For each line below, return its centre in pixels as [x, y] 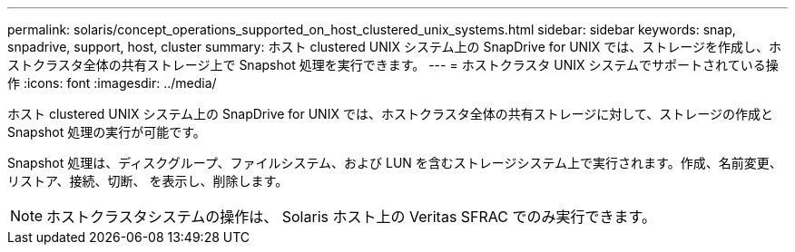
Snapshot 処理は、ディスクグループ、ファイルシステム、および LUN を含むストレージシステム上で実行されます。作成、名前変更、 [395, 163]
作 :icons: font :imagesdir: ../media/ [112, 83]
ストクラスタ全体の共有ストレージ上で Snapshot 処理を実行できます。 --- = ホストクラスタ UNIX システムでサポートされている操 [393, 65]
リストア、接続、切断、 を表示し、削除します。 [148, 181]
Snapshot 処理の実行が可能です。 [107, 132]
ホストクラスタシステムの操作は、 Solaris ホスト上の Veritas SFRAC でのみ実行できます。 [351, 217]
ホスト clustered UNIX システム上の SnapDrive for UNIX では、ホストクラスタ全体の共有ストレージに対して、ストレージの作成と [390, 114]
